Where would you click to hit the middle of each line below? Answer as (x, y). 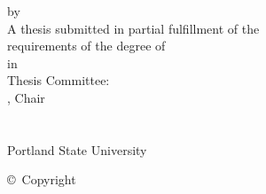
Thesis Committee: (59, 80)
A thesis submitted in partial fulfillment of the (133, 28)
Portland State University (77, 149)
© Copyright (42, 179)
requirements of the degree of (86, 46)
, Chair (26, 97)
